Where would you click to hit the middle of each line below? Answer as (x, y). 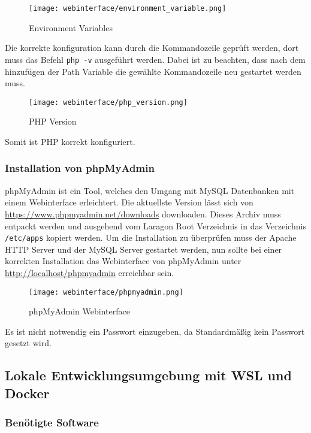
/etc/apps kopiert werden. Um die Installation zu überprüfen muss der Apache (151, 237)
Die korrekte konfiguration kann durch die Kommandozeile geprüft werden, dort (152, 48)
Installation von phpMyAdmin (80, 168)
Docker (27, 393)
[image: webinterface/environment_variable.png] (128, 8)
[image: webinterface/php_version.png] (108, 102)
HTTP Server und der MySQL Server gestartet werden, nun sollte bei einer (144, 249)
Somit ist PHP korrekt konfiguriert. (70, 141)
